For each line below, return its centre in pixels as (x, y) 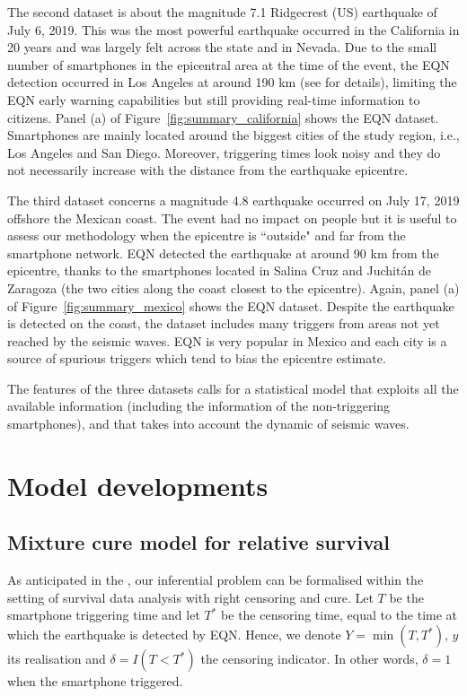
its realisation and (57, 659)
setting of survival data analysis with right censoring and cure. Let (190, 597)
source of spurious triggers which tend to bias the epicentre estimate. (197, 358)
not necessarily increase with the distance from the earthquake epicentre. (208, 170)
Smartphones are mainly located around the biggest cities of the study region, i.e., (233, 135)
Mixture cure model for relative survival (198, 542)
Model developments (138, 485)
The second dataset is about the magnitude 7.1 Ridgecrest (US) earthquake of (222, 12)
